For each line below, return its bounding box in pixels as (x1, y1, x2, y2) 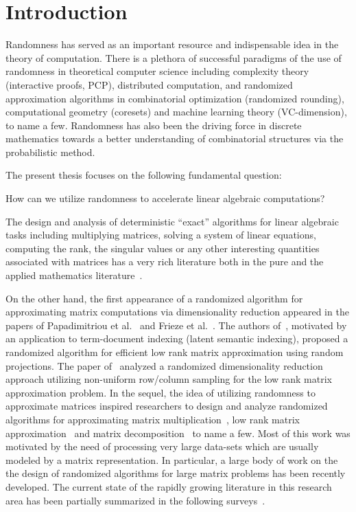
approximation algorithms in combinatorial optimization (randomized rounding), (5, 91, 344, 105)
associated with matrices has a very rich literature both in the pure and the (5, 254, 324, 269)
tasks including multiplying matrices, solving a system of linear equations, (5, 227, 316, 242)
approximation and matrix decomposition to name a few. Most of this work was (5, 425, 351, 440)
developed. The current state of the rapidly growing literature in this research (5, 479, 332, 493)
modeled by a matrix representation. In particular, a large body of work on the (5, 452, 338, 467)
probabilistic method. (5, 144, 95, 159)
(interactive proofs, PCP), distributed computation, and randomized (5, 77, 293, 91)
